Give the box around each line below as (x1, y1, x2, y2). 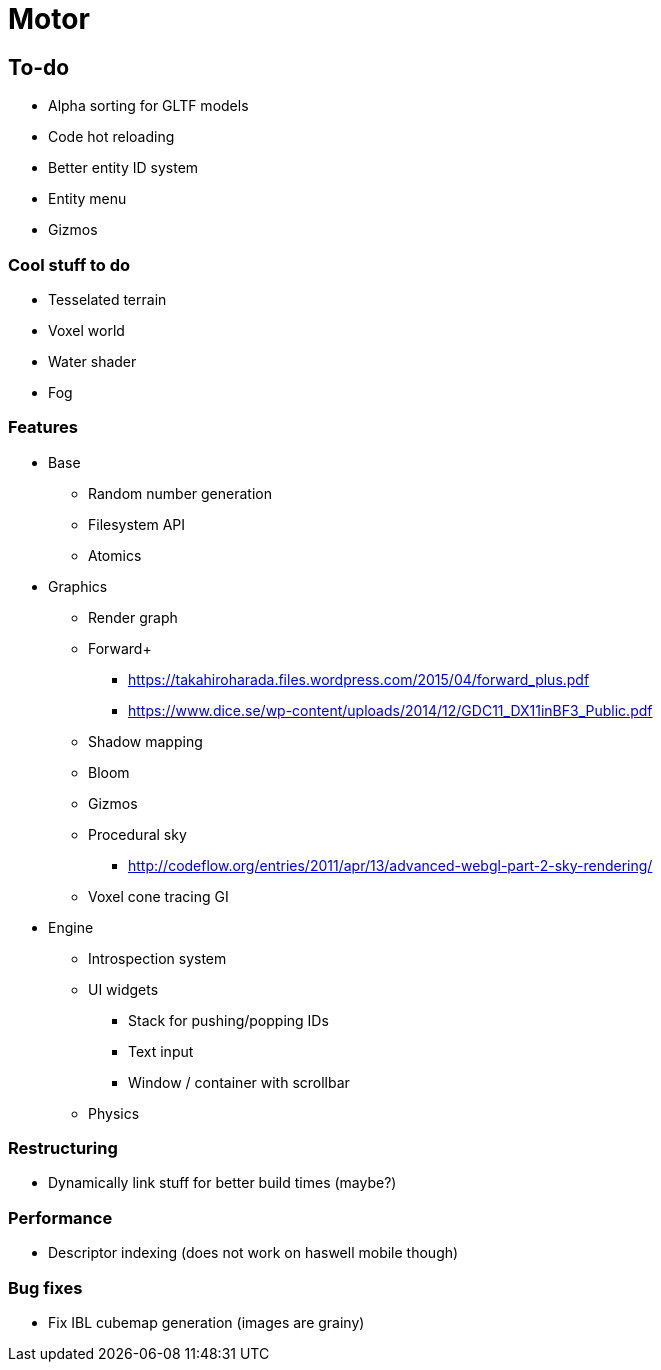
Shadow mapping (88, 732, 203, 750)
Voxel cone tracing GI (88, 887, 229, 905)
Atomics (88, 546, 142, 564)
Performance (8, 1207, 113, 1228)
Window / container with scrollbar (128, 1073, 350, 1091)
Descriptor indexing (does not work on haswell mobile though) (48, 1244, 459, 1262)
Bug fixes (8, 1277, 83, 1298)
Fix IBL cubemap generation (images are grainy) (48, 1313, 365, 1331)
